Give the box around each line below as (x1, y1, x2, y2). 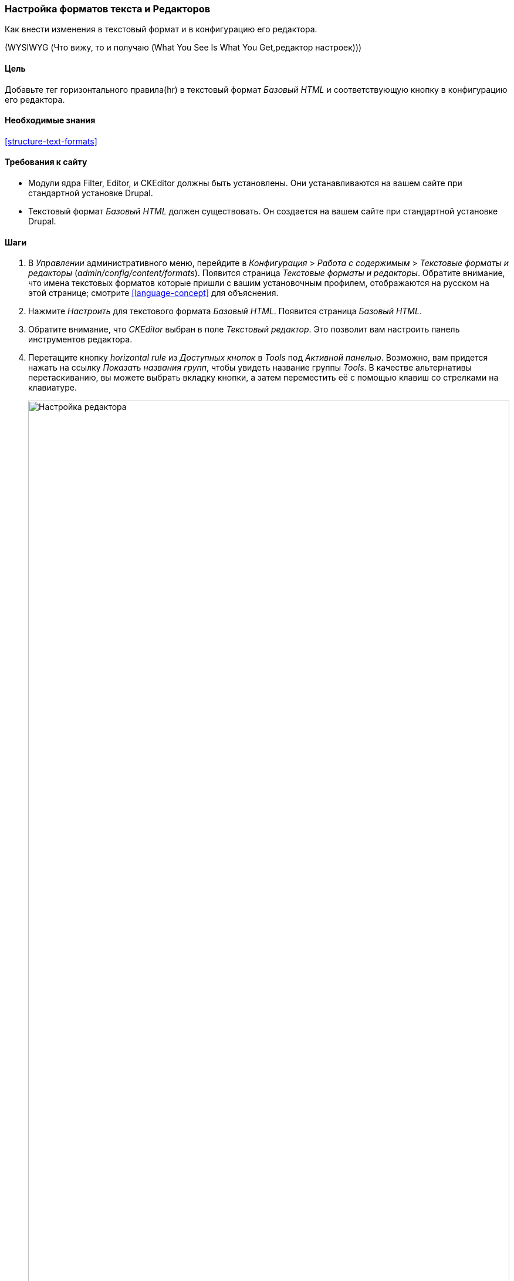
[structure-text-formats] (5, 136, 97, 146)
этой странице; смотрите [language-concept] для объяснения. (28, 288, 279, 298)
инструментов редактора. (28, 334, 133, 345)
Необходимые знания (5, 115, 96, 126)
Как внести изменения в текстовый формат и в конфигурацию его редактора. (5, 24, 317, 35)
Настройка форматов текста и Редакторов (5, 3, 211, 15)
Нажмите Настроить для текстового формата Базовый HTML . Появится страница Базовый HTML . (28, 306, 422, 317)
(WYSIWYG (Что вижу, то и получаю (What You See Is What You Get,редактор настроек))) (5, 42, 362, 53)
